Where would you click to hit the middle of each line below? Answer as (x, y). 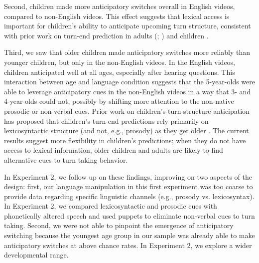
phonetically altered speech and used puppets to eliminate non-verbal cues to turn (129, 215)
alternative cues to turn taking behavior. (66, 159)
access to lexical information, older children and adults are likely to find (114, 150)
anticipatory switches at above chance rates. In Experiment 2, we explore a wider (128, 245)
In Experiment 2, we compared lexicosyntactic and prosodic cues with (111, 206)
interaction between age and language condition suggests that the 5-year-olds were (129, 82)
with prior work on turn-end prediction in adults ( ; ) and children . (106, 35)
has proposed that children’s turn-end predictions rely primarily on (106, 121)
